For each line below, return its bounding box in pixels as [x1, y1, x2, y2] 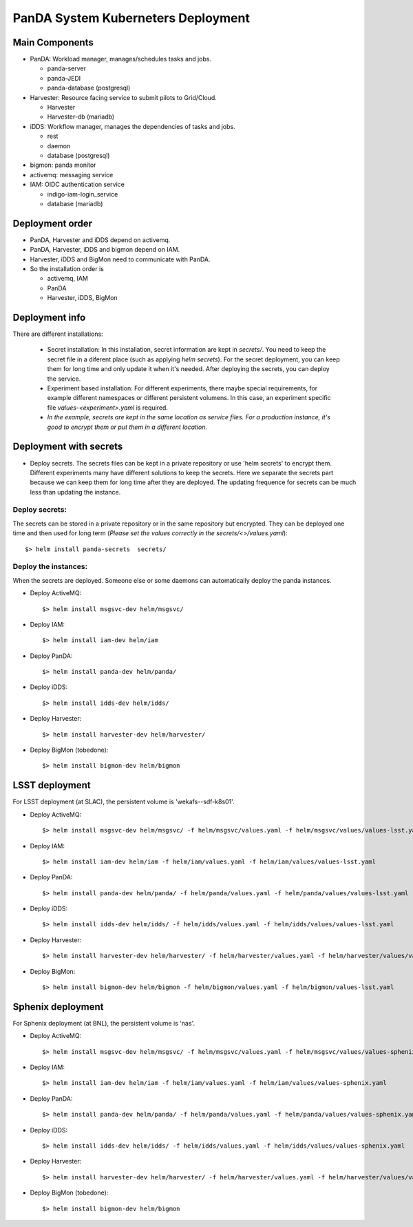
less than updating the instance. [30, 488, 121, 496]
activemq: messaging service [30, 170, 114, 179]
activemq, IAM [47, 275, 89, 283]
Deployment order [12, 217, 93, 229]
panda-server [47, 64, 86, 72]
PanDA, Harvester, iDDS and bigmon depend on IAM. [30, 246, 180, 254]
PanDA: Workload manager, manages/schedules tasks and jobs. [30, 55, 211, 63]
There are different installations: [12, 330, 103, 338]
